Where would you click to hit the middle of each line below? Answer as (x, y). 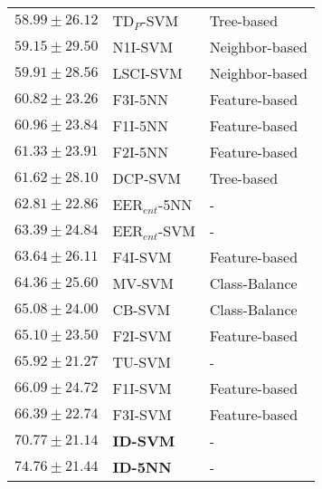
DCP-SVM (147, 178)
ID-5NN (142, 467)
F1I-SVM (142, 388)
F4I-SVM (142, 257)
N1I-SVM (143, 47)
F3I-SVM (142, 414)
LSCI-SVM (147, 73)
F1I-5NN (141, 125)
